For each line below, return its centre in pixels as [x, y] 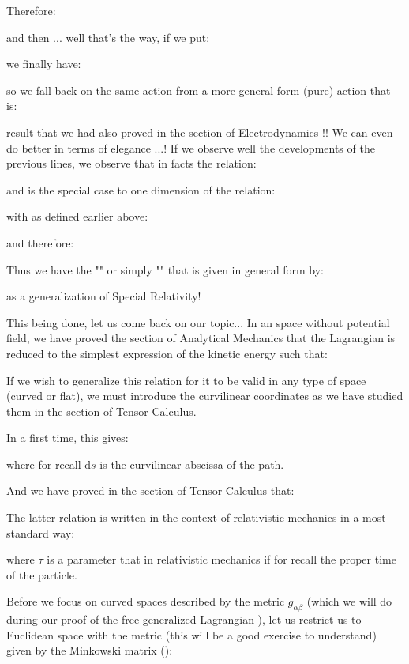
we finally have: [44, 64]
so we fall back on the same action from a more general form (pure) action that [199, 90]
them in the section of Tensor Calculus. [101, 411]
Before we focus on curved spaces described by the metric [146, 601]
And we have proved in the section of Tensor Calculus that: [150, 490]
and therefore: [40, 242]
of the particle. [42, 574]
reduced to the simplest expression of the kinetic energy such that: [167, 353]
